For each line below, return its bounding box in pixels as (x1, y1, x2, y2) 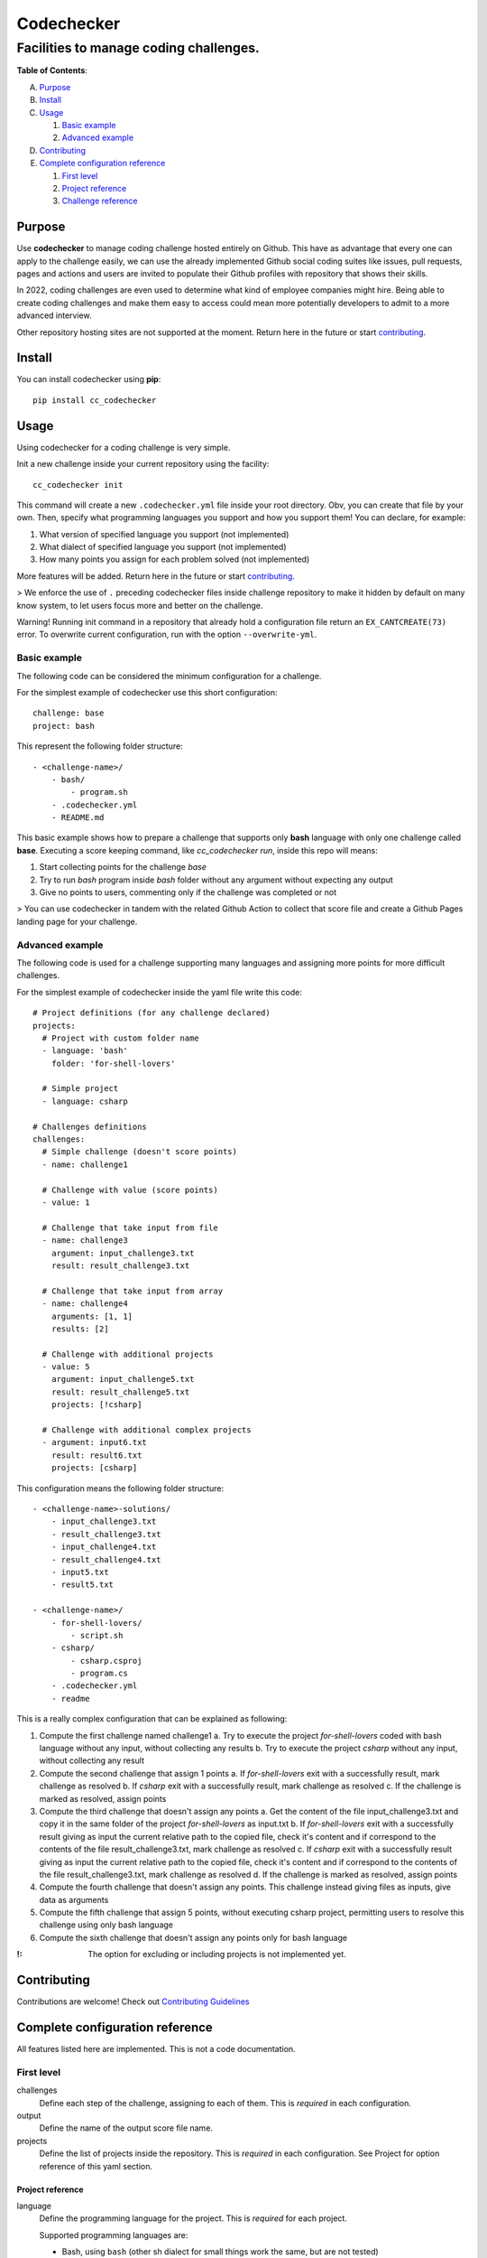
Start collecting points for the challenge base (39, 862, 207, 872)
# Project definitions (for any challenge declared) (32, 1008, 271, 1018)
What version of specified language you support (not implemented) (39, 528, 289, 539)
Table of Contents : (16, 65, 87, 76)
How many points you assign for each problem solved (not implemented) (39, 554, 310, 564)
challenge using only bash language (39, 1919, 173, 1930)
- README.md (51, 813, 105, 823)
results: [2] (51, 1323, 109, 1334)
